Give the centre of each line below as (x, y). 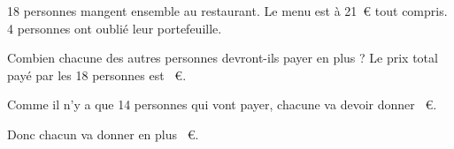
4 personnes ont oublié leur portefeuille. (115, 28)
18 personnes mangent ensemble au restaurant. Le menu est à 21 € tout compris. (227, 11)
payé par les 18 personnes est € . (97, 74)
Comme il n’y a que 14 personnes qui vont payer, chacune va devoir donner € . (222, 104)
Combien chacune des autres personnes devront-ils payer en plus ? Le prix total (223, 58)
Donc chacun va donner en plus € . (103, 134)
